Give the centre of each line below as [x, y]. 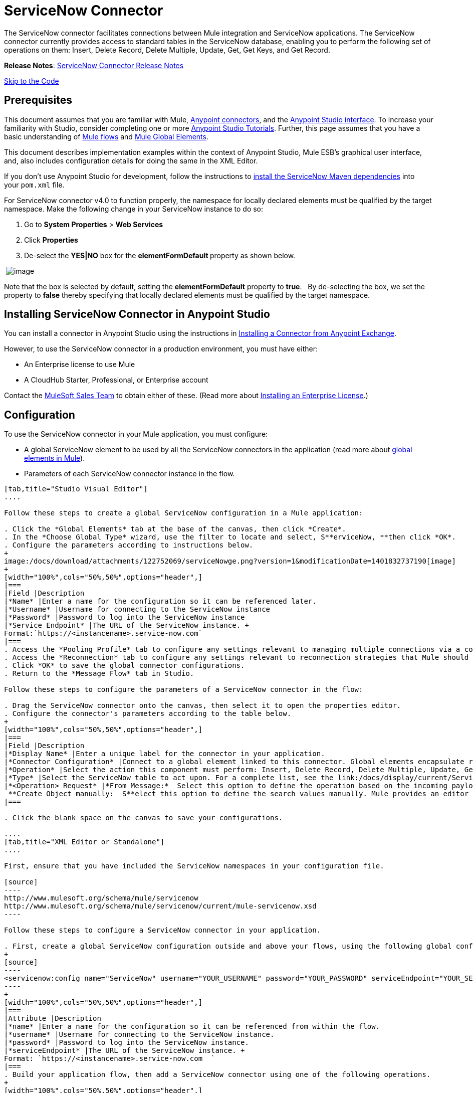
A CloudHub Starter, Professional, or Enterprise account [116, 380]
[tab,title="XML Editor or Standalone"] [84, 842]
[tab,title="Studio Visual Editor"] [76, 489]
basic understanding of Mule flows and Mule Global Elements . [106, 136]
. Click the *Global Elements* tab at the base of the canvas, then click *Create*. [175, 529]
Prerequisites [38, 100]
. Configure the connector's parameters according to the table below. [148, 714]
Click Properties [51, 240]
